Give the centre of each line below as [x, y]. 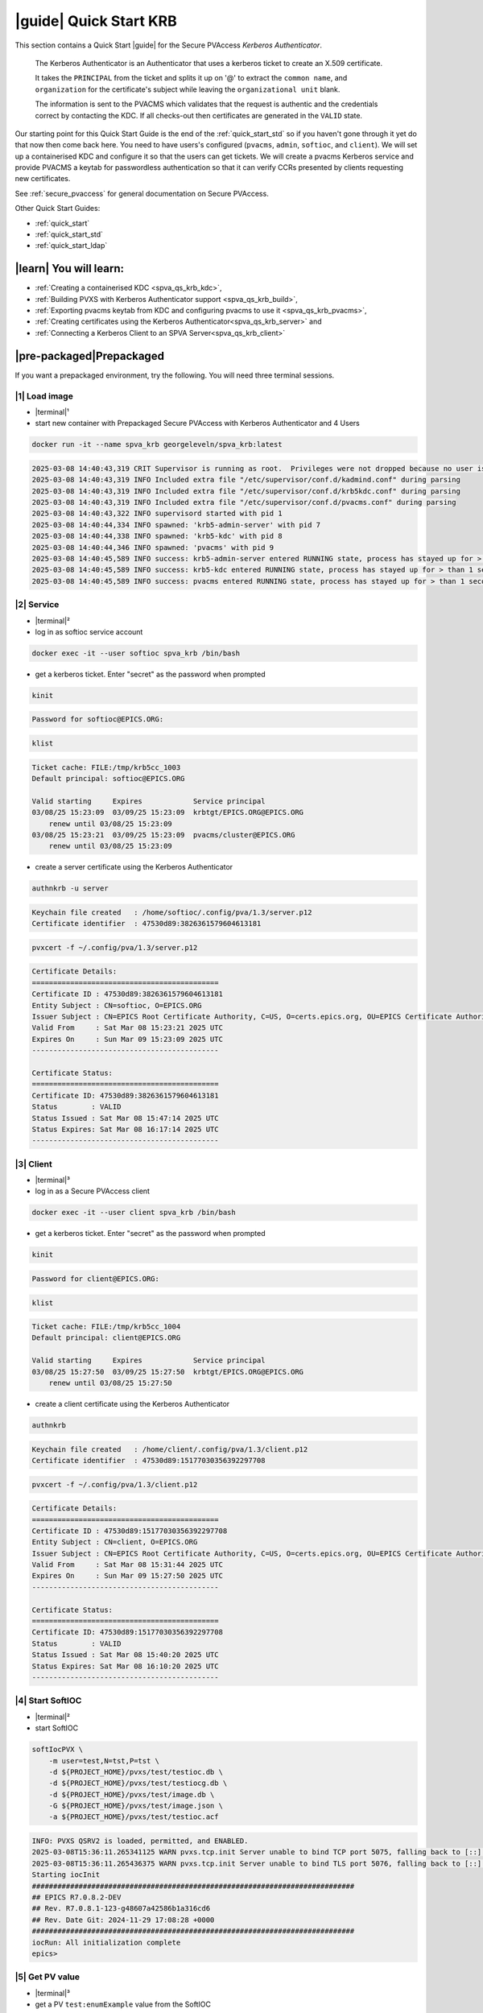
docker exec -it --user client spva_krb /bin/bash [134, 1213]
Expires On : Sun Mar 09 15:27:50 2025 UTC [127, 1576]
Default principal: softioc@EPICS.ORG [108, 778]
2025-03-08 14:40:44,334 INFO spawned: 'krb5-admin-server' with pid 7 [176, 525]
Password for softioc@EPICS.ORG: [98, 719]
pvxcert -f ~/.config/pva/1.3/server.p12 [115, 947]
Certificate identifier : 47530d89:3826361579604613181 [147, 924]
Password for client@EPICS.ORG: [96, 1279]
